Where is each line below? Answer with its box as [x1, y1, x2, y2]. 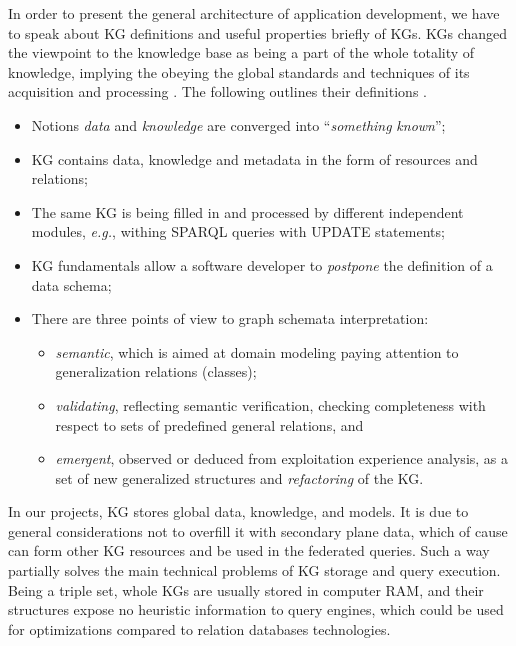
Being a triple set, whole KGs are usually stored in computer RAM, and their [8, 579, 484, 600]
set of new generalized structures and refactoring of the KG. [55, 467, 424, 488]
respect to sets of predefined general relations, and [55, 414, 364, 435]
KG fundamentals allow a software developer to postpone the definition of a [31, 254, 493, 275]
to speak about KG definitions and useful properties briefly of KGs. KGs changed [8, 22, 508, 43]
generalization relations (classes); [55, 361, 257, 382]
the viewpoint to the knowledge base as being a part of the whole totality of [8, 42, 475, 63]
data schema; [31, 274, 112, 295]
